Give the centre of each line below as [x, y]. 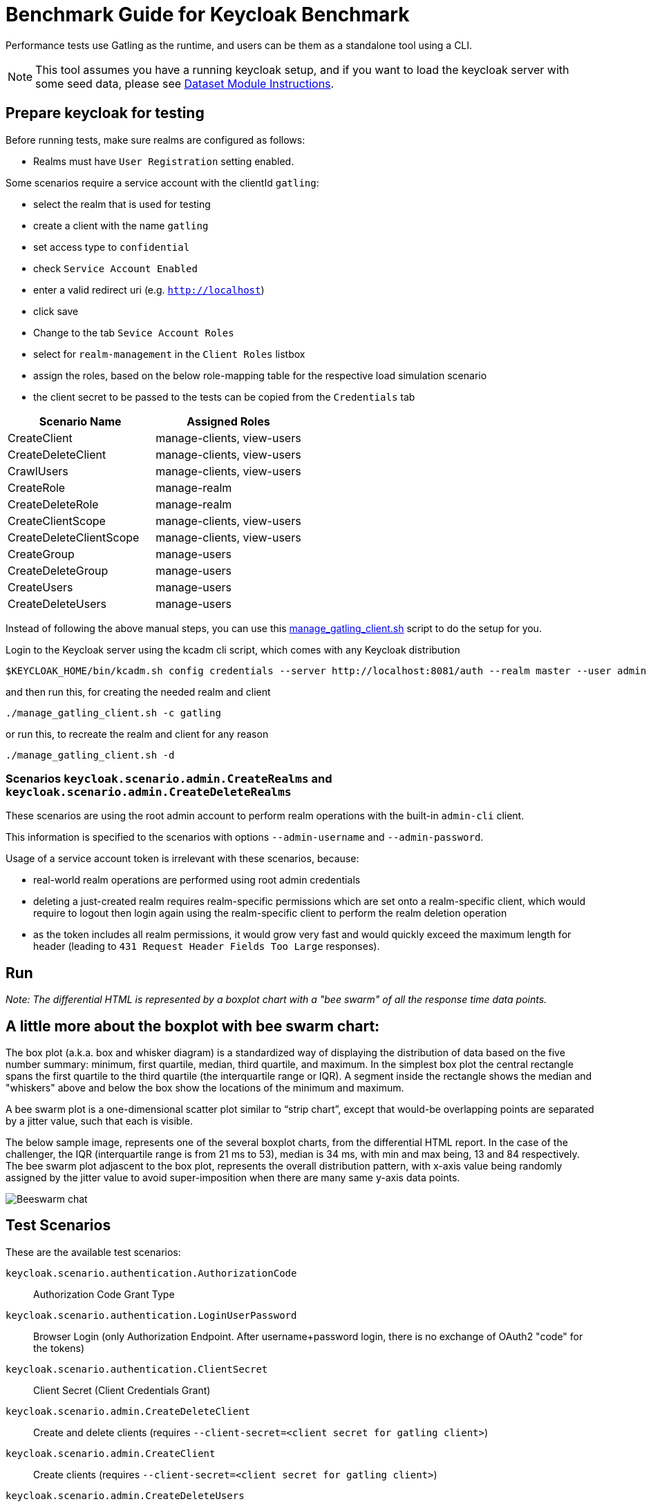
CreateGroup [41, 554]
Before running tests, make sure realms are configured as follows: [155, 140]
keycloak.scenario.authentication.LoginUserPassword [151, 1315]
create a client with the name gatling [121, 225]
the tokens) [59, 1348]
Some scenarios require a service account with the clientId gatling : [162, 182]
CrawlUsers [38, 471]
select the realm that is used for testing [122, 204]
